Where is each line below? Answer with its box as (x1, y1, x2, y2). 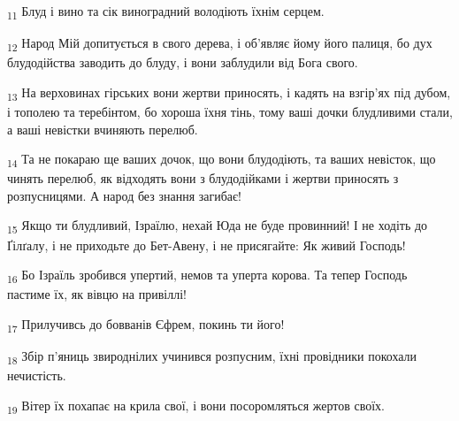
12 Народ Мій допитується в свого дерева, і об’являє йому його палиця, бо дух (7, 34, 432, 54)
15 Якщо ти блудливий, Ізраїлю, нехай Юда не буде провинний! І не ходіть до (7, 216, 428, 237)
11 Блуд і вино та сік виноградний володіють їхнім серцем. (7, 2, 325, 22)
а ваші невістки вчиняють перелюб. (7, 119, 198, 138)
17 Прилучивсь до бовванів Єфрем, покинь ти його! (7, 314, 285, 335)
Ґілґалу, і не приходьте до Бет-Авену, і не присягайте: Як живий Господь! (7, 235, 406, 254)
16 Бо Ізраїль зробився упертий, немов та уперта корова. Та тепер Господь (7, 265, 408, 286)
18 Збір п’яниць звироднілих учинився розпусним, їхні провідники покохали (7, 347, 417, 367)
